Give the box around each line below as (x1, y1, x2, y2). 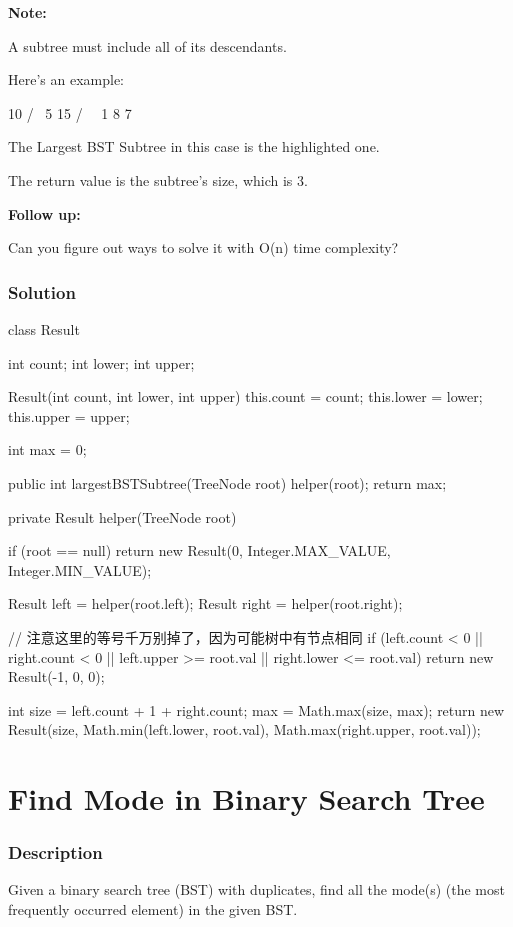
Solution (8, 279, 76, 304)
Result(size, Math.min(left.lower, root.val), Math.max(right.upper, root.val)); (8, 719, 481, 740)
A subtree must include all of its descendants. (8, 35, 287, 56)
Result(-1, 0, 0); (8, 666, 105, 687)
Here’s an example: (8, 69, 124, 90)
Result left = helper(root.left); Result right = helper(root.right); (8, 593, 403, 614)
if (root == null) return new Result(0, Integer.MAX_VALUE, (8, 540, 391, 561)
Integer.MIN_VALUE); (8, 559, 152, 580)
